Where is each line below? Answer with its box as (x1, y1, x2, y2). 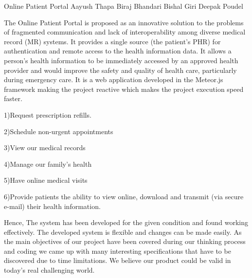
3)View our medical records (4, 142, 86, 153)
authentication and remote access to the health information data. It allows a (4, 46, 232, 56)
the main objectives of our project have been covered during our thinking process (4, 236, 246, 246)
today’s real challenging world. (4, 265, 95, 275)
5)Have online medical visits (4, 175, 88, 185)
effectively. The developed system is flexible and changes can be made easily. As (4, 226, 242, 237)
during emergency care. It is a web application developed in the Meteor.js (4, 74, 223, 85)
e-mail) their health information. (4, 201, 101, 211)
